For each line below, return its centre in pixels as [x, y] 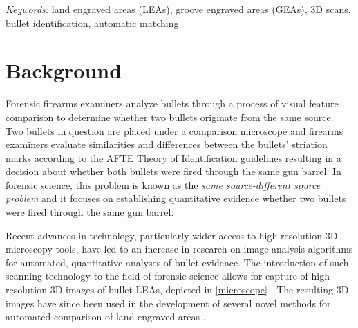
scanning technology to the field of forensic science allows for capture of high [168, 276]
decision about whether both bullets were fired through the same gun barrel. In [173, 171]
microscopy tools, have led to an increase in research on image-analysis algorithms [179, 249]
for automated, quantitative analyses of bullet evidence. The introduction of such [177, 262]
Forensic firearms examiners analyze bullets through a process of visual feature [172, 103]
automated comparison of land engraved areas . [106, 317]
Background [64, 70]
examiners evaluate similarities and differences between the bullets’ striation [167, 144]
